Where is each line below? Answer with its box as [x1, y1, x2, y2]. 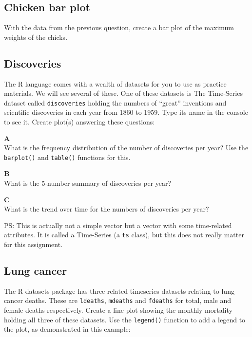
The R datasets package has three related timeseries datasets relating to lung [4, 285, 234, 296]
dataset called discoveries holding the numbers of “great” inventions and [4, 97, 227, 107]
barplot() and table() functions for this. [4, 152, 131, 162]
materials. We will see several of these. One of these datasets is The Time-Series [4, 88, 243, 98]
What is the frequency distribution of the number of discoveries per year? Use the [4, 142, 249, 153]
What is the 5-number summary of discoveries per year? [4, 178, 172, 188]
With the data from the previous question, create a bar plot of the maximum [4, 22, 234, 33]
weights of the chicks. [4, 32, 68, 42]
